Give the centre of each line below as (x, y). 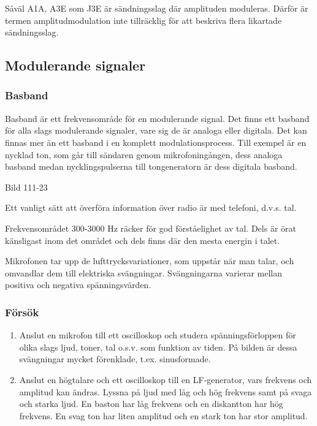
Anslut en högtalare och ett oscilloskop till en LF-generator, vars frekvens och (166, 379)
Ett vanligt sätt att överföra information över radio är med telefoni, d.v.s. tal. (151, 207)
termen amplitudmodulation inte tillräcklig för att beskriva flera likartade (143, 20)
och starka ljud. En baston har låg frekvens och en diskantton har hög (151, 404)
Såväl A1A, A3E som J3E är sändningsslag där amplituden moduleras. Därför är (157, 8)
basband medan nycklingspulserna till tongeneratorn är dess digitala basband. (151, 166)
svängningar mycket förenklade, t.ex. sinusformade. (115, 359)
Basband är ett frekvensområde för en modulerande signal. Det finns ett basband (157, 118)
